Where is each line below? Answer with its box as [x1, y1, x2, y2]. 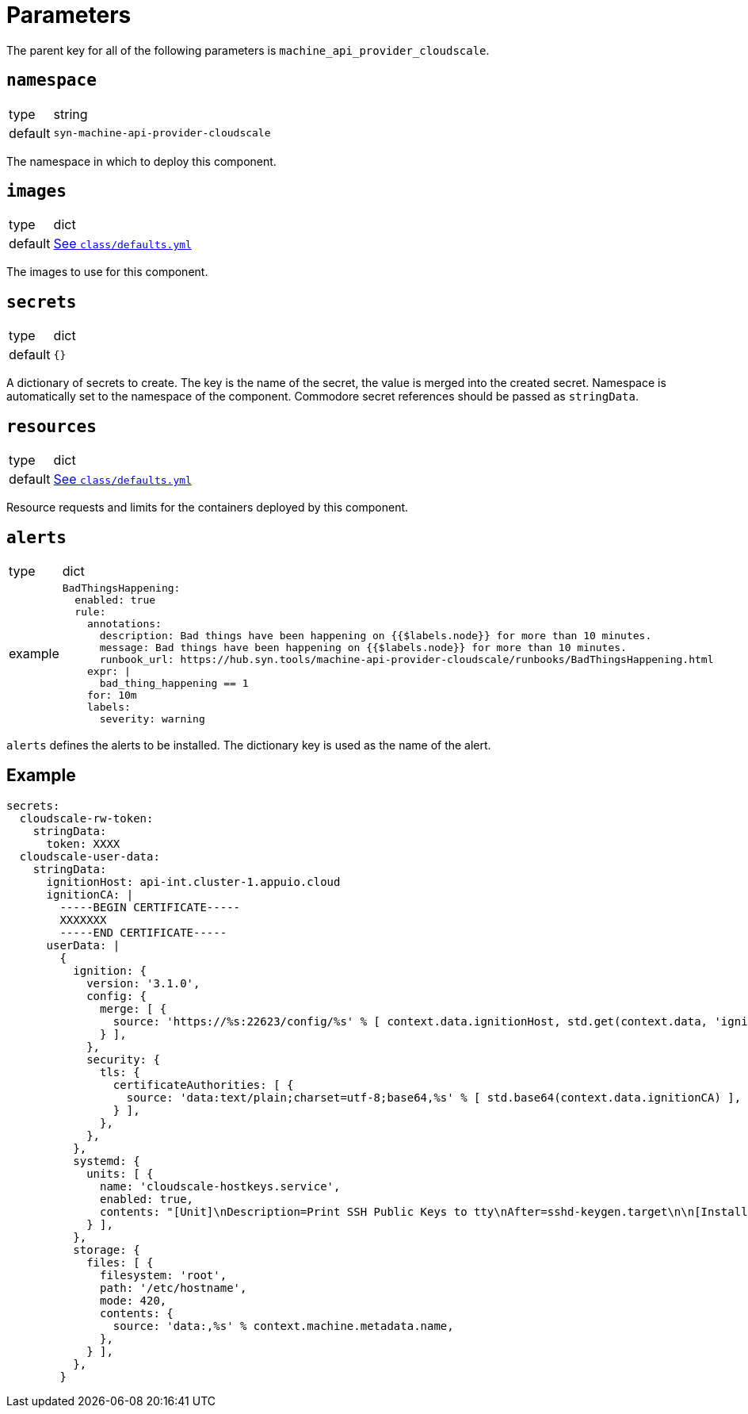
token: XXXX [46, 837, 120, 850]
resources [6, 416, 97, 436]
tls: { [100, 1065, 140, 1079]
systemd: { [73, 1154, 140, 1167]
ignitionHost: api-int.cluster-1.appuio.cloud [46, 875, 341, 888]
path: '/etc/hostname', [100, 1281, 247, 1294]
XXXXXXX [59, 913, 107, 926]
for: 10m [87, 688, 137, 701]
